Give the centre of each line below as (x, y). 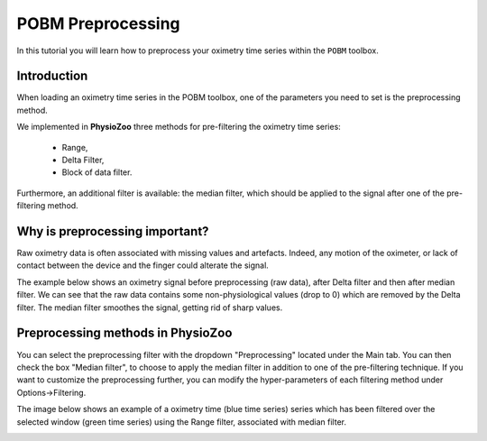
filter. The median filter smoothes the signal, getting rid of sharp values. (150, 308)
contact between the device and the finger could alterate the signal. (143, 265)
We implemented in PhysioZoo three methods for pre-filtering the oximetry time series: (179, 127)
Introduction (52, 76)
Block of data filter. (97, 172)
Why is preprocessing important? (113, 231)
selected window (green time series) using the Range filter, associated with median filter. (182, 422)
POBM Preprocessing (98, 23)
